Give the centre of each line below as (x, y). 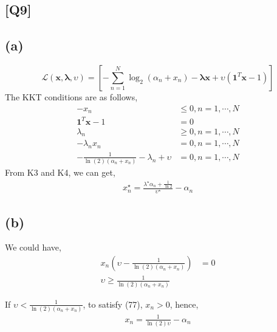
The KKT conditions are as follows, (71, 96)
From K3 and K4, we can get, (60, 172)
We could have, (33, 247)
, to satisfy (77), (113, 304)
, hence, (184, 304)
